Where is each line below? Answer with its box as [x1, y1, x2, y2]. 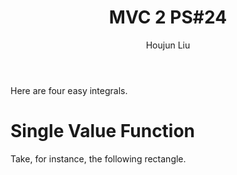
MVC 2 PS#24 [108, 6, 228, 29]
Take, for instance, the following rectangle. [10, 152, 187, 165]
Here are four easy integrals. [10, 84, 128, 96]
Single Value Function [10, 120, 196, 143]
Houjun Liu [145, 39, 191, 51]
